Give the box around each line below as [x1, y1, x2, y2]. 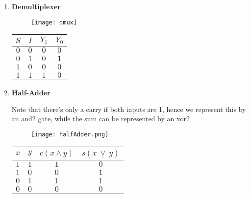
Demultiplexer [11, 1, 61, 11]
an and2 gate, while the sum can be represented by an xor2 [11, 113, 190, 124]
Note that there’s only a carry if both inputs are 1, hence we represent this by [11, 104, 246, 114]
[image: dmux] [31, 19, 77, 26]
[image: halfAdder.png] [31, 131, 109, 138]
